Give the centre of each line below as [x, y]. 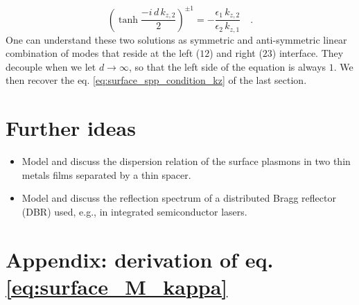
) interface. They [308, 53]
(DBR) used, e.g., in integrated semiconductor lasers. [134, 211]
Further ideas [71, 128]
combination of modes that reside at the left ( [103, 53]
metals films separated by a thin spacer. [106, 174]
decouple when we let [51, 66]
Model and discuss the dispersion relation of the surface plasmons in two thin [186, 161]
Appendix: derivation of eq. [140, 259]
